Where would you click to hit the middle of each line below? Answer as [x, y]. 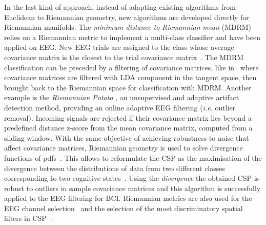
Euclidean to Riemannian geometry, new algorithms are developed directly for [127, 17]
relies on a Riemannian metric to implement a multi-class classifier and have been [132, 37]
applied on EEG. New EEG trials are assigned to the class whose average [119, 47]
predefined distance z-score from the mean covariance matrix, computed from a [128, 128]
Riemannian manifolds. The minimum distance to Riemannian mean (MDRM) [128, 27]
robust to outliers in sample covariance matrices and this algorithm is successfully [132, 188]
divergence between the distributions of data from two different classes [115, 168]
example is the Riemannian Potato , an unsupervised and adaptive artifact [122, 97]
